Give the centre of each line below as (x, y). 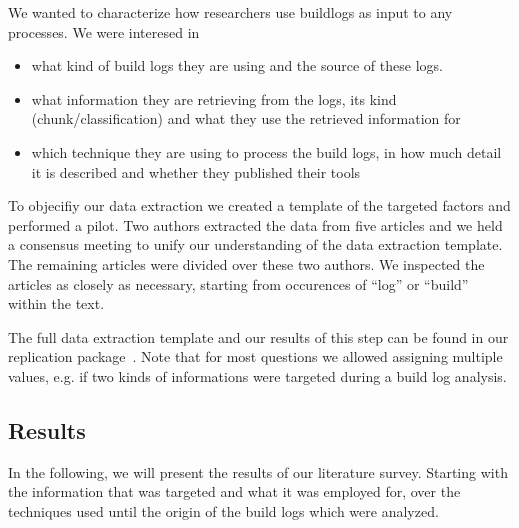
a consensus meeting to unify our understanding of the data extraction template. (255, 244)
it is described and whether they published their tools (196, 171)
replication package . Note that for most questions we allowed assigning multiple (255, 356)
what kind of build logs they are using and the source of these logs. (237, 65)
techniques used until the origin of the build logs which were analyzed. (223, 510)
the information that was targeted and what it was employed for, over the (234, 491)
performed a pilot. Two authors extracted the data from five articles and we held (255, 224)
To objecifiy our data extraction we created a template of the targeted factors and (259, 205)
